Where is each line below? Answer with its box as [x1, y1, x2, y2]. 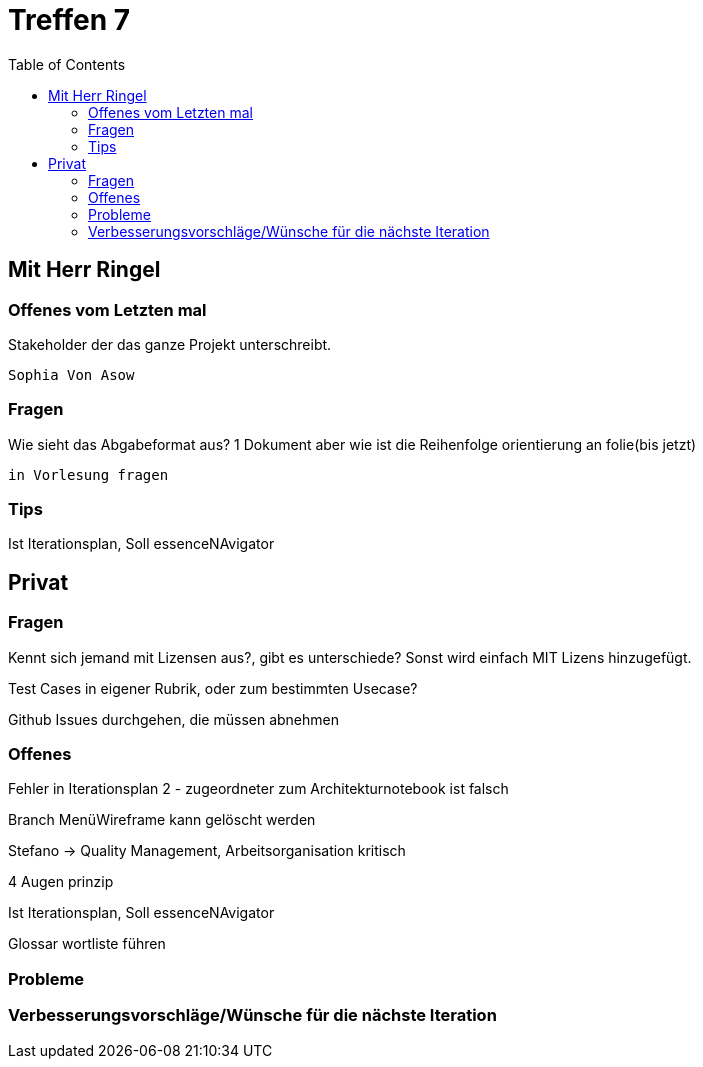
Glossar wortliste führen [8, 935, 166, 953]
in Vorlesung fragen [8, 466, 169, 483]
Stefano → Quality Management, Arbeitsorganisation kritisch [8, 842, 406, 860]
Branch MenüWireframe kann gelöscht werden [8, 811, 316, 829]
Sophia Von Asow [8, 366, 135, 383]
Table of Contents [8, 55, 126, 73]
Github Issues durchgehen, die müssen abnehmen [8, 710, 339, 728]
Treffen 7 [8, 3, 131, 37]
